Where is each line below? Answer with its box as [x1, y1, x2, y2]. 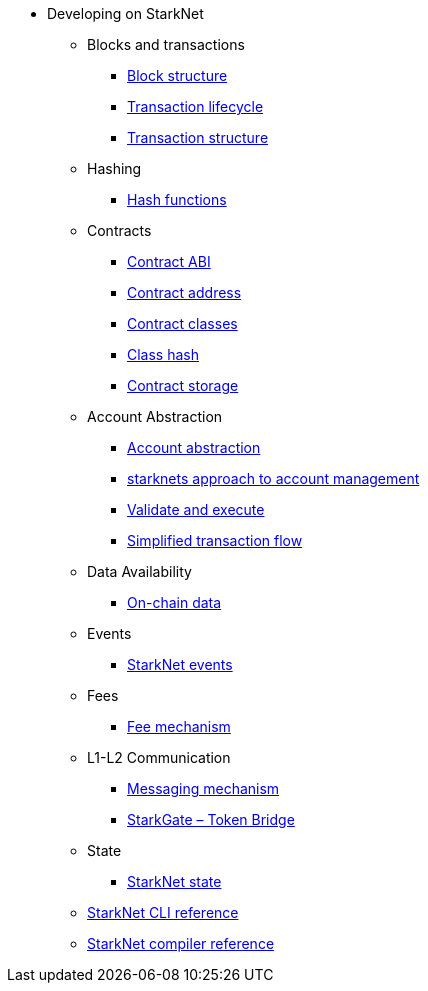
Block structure [127, 67, 228, 84]
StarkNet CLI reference [87, 904, 239, 921]
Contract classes [127, 315, 238, 332]
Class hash [127, 346, 200, 363]
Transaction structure [127, 129, 269, 146]
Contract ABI [127, 253, 211, 270]
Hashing [87, 160, 142, 177]
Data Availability [87, 563, 192, 580]
